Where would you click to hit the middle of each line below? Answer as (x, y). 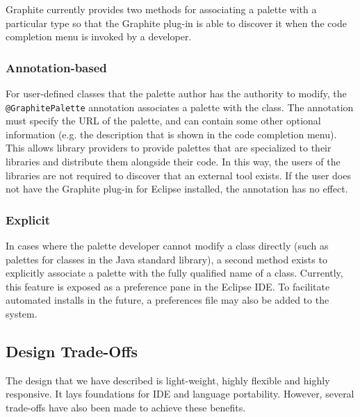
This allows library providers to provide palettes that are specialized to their (169, 148)
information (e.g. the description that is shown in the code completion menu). (171, 134)
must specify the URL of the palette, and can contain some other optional (163, 121)
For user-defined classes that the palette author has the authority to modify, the (176, 93)
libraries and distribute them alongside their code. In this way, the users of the (173, 162)
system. (22, 313)
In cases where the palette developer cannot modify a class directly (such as (167, 246)
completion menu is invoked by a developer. (99, 36)
